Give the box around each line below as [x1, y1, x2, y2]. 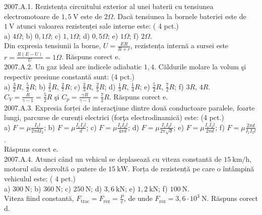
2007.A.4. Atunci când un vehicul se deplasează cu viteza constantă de [4, 153, 222, 164]
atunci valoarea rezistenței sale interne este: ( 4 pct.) [17, 21, 179, 31]
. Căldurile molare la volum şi [154, 61, 246, 72]
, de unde [123, 193, 153, 203]
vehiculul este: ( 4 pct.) [4, 173, 76, 183]
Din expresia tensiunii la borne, [4, 40, 101, 51]
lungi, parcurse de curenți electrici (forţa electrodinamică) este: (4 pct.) [4, 112, 224, 123]
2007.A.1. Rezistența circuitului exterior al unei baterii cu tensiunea [4, 1, 214, 11]
